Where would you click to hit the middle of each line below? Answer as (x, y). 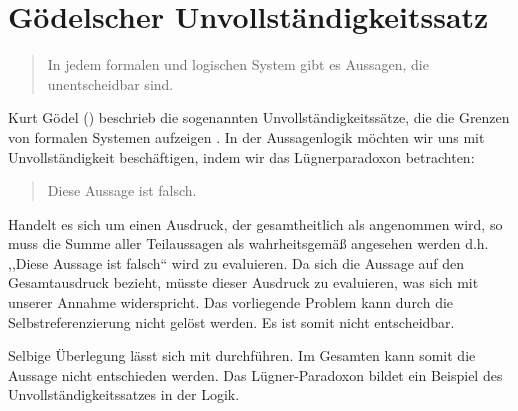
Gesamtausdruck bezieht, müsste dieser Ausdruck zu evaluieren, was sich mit (243, 282)
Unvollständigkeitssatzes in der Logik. (124, 394)
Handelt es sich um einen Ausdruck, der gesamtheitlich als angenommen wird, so (255, 223)
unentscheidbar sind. (110, 83)
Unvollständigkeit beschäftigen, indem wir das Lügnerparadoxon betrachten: (241, 156)
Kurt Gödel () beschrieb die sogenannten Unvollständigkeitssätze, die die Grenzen (259, 117)
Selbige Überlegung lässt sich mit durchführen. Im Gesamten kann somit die (242, 355)
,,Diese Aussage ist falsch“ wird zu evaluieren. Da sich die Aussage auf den (236, 262)
